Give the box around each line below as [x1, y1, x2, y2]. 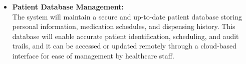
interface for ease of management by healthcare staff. [12, 50, 174, 60]
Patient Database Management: [12, 1, 124, 11]
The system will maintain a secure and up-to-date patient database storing [12, 11, 242, 21]
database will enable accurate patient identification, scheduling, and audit [12, 30, 239, 41]
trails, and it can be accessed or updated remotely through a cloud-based [12, 40, 237, 51]
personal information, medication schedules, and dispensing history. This [12, 21, 235, 31]
